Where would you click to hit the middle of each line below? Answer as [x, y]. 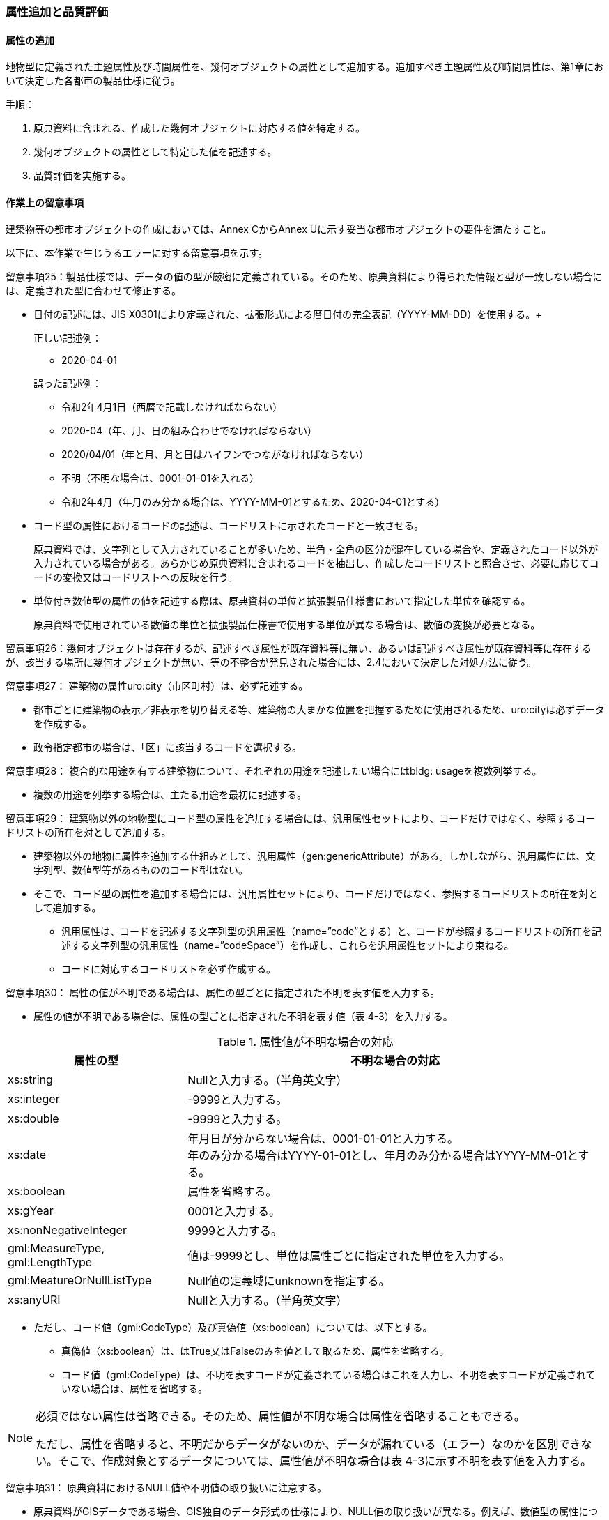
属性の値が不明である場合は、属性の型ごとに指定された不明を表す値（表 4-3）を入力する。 [243, 1017]
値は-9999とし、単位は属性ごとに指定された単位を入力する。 [349, 1256]
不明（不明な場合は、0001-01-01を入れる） [161, 478]
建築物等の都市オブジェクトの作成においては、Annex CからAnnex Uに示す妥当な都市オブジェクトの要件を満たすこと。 [279, 229]
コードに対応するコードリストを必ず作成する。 [169, 969]
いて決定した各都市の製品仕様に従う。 [93, 81]
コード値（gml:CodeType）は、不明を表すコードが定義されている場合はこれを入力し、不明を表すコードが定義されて [329, 1375]
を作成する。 [63, 724]
